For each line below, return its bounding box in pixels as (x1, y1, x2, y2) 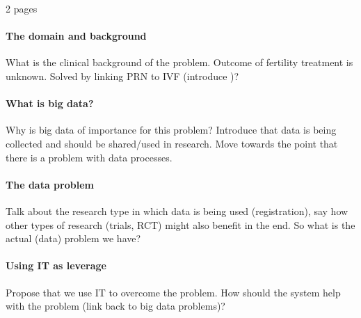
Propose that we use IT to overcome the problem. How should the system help (6, 285, 341, 299)
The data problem (6, 177, 94, 191)
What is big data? (6, 96, 94, 111)
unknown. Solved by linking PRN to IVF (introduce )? (6, 68, 239, 83)
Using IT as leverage (6, 258, 106, 273)
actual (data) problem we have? (6, 231, 141, 246)
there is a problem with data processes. (6, 150, 173, 164)
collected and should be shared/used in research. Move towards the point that (6, 136, 338, 150)
